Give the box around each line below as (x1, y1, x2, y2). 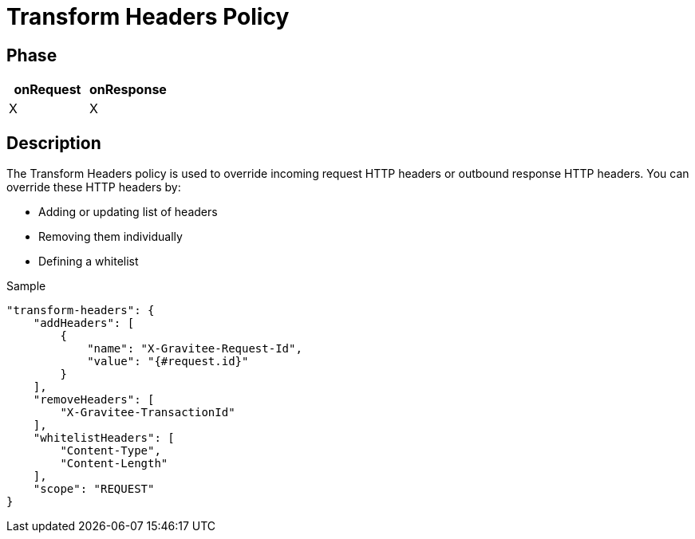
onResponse (89, 81, 167, 98)
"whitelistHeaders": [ (33, 431, 175, 445)
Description (6, 132, 101, 153)
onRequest (14, 81, 81, 98)
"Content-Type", (60, 444, 161, 458)
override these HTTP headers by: (6, 180, 181, 195)
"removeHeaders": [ (33, 393, 155, 407)
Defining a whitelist (38, 254, 139, 269)
